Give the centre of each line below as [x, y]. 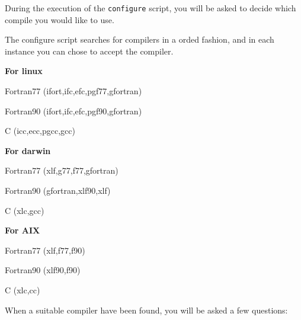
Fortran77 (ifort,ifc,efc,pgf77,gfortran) [73, 91]
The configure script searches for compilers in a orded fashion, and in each [140, 39]
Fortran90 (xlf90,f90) [43, 270]
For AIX [23, 230]
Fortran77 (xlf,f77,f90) [45, 250]
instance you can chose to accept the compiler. [89, 51]
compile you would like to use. [60, 19]
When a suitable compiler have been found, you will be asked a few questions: [146, 310]
